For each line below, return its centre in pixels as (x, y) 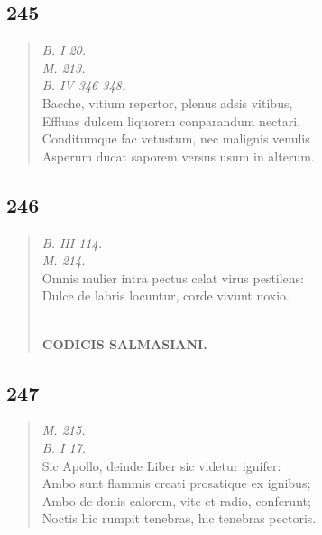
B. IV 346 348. (84, 85)
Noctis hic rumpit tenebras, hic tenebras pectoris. (179, 518)
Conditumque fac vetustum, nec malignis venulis (176, 138)
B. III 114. (72, 242)
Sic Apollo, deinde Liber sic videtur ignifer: (161, 465)
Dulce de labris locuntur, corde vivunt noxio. (166, 295)
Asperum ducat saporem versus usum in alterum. (178, 156)
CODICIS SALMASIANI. (124, 343)
